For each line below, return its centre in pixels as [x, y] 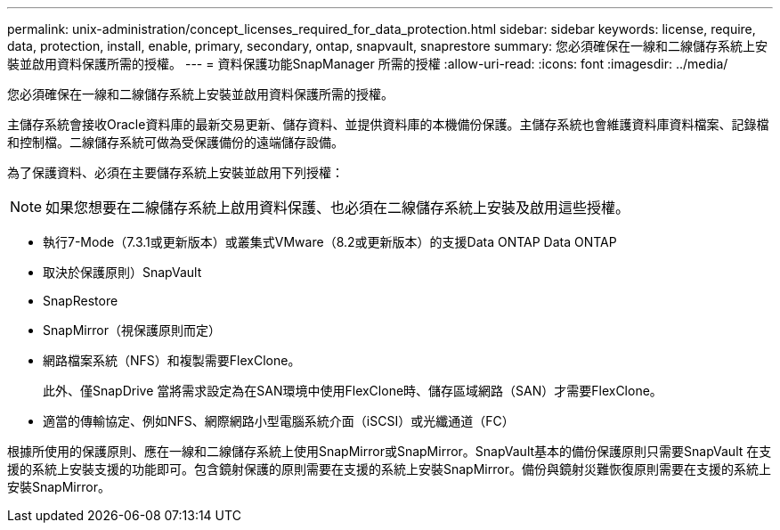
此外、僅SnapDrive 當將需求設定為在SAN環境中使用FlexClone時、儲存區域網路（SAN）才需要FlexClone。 [353, 391]
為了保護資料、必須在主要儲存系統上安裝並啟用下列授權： [175, 172]
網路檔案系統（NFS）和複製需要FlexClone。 [172, 360]
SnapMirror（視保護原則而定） [132, 330]
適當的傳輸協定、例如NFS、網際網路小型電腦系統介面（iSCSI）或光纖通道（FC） [279, 421]
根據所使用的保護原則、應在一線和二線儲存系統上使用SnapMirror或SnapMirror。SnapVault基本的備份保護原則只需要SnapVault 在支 [390, 451]
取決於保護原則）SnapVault [122, 272]
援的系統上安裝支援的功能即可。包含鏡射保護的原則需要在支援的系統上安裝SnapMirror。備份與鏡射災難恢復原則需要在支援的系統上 [389, 469]
